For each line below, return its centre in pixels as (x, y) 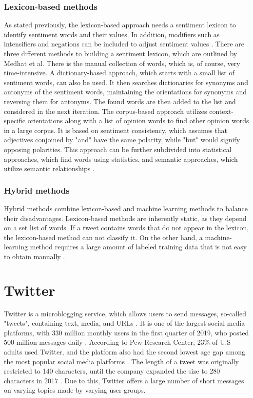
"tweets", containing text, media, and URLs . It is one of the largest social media (125, 323)
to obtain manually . (35, 256)
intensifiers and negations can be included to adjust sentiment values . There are (124, 44)
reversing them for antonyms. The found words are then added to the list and (120, 101)
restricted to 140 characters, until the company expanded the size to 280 (112, 371)
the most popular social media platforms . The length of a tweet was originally (121, 361)
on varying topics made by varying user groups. (75, 390)
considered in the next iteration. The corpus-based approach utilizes (106, 111)
